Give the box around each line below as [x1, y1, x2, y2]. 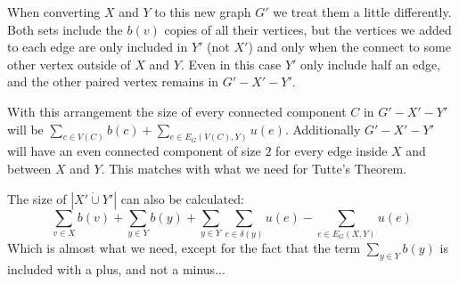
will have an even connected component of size [7, 142, 261, 160]
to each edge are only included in [7, 37, 188, 56]
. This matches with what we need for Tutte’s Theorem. [101, 159, 407, 178]
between [7, 159, 52, 178]
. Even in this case [180, 54, 282, 73]
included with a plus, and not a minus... [7, 259, 225, 278]
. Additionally [284, 119, 361, 138]
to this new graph [154, 3, 251, 20]
